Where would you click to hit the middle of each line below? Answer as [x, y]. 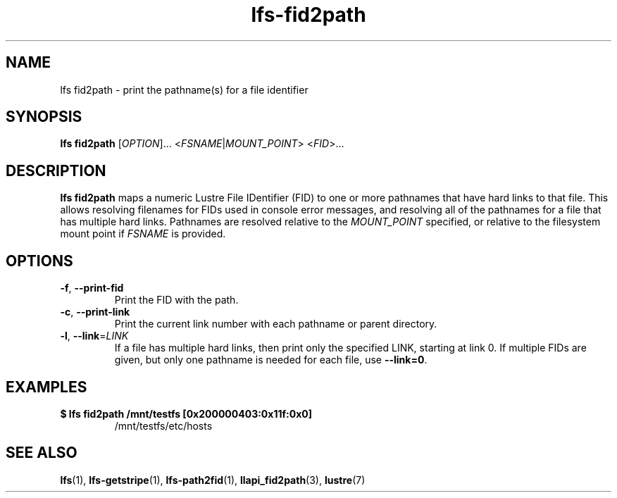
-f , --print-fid [92, 288]
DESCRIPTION [56, 170]
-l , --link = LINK [94, 336]
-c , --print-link [95, 312]
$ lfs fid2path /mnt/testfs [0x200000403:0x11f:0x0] [186, 413]
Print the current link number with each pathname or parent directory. [276, 324]
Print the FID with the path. [176, 300]
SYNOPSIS [44, 117]
